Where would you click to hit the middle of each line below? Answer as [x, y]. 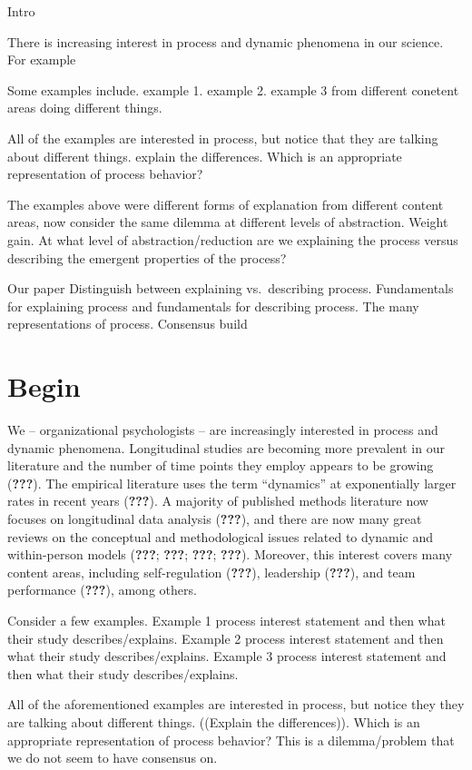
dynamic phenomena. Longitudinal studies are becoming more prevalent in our [226, 447]
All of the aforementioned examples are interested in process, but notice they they [236, 704]
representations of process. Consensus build [128, 324]
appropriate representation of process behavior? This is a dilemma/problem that [231, 740]
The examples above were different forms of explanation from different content [226, 204]
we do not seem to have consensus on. [113, 758]
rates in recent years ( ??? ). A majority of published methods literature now [218, 501]
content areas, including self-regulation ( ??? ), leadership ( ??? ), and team [211, 572]
